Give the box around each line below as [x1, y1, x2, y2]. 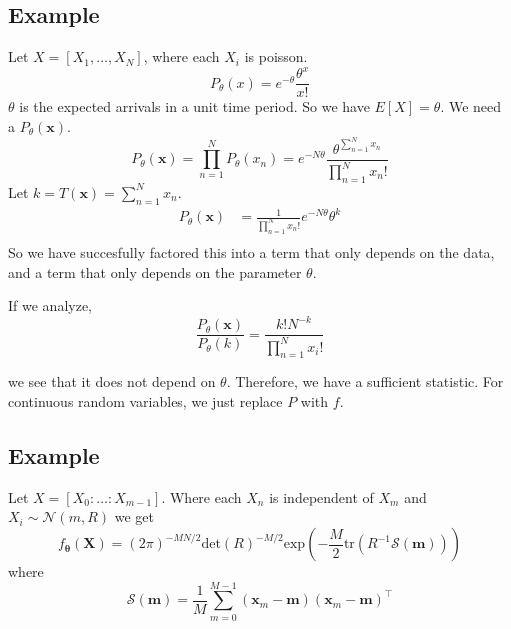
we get [114, 506, 155, 527]
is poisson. [244, 46, 308, 67]
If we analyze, [8, 295, 92, 316]
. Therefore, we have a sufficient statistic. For [226, 371, 504, 392]
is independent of [269, 486, 374, 507]
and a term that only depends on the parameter [8, 261, 302, 282]
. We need [440, 96, 502, 117]
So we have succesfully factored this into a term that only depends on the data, [8, 242, 495, 262]
